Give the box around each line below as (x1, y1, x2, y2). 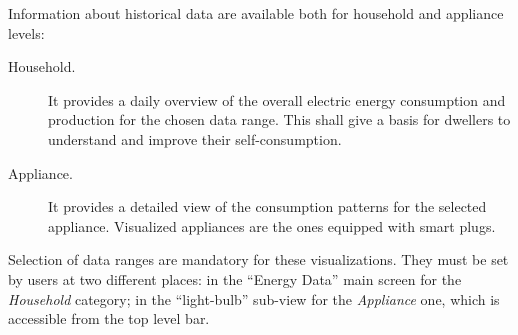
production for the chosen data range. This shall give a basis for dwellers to (48, 109, 511, 130)
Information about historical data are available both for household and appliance (8, 3, 504, 23)
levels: (8, 22, 45, 43)
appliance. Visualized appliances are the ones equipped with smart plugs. (48, 215, 496, 236)
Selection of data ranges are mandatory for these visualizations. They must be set (8, 249, 509, 270)
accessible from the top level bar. (8, 308, 210, 329)
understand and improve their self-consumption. (48, 128, 342, 149)
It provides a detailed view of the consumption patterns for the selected (48, 196, 487, 217)
